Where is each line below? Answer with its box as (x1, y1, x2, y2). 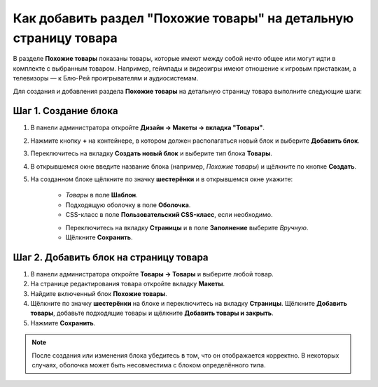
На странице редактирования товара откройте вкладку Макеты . (30, 280, 225, 288)
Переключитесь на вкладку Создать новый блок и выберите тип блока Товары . (30, 149, 273, 157)
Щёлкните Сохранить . (65, 233, 133, 241)
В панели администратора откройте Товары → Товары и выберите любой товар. (30, 269, 274, 278)
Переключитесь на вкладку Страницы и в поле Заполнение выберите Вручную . (65, 223, 309, 232)
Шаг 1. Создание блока (13, 105, 118, 117)
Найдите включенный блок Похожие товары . (30, 289, 167, 297)
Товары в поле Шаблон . (65, 191, 138, 199)
